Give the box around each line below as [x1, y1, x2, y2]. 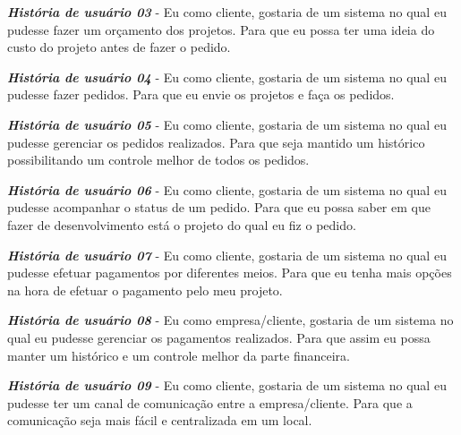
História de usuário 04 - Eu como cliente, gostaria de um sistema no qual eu [7, 67, 447, 86]
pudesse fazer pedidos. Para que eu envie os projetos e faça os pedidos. [7, 85, 395, 104]
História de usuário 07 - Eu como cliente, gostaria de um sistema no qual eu [7, 245, 447, 264]
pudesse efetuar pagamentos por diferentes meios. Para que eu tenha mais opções [7, 263, 452, 282]
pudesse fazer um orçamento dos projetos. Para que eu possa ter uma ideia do [7, 20, 435, 38]
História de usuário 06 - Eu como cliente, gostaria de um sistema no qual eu [7, 180, 447, 199]
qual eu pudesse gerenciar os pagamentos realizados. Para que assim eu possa [7, 328, 431, 346]
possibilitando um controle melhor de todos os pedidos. [7, 150, 310, 169]
